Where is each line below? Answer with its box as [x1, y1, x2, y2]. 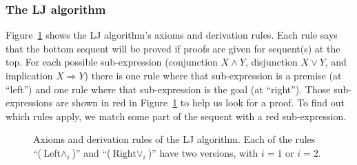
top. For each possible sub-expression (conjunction [6, 55, 218, 69]
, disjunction [245, 55, 298, 69]
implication [6, 68, 53, 82]
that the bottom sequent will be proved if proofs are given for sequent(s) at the [6, 41, 340, 55]
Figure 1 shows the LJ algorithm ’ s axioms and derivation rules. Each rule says [6, 28, 338, 42]
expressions [6, 95, 53, 110]
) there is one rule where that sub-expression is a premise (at [84, 68, 342, 82]
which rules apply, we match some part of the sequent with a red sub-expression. [6, 108, 347, 123]
